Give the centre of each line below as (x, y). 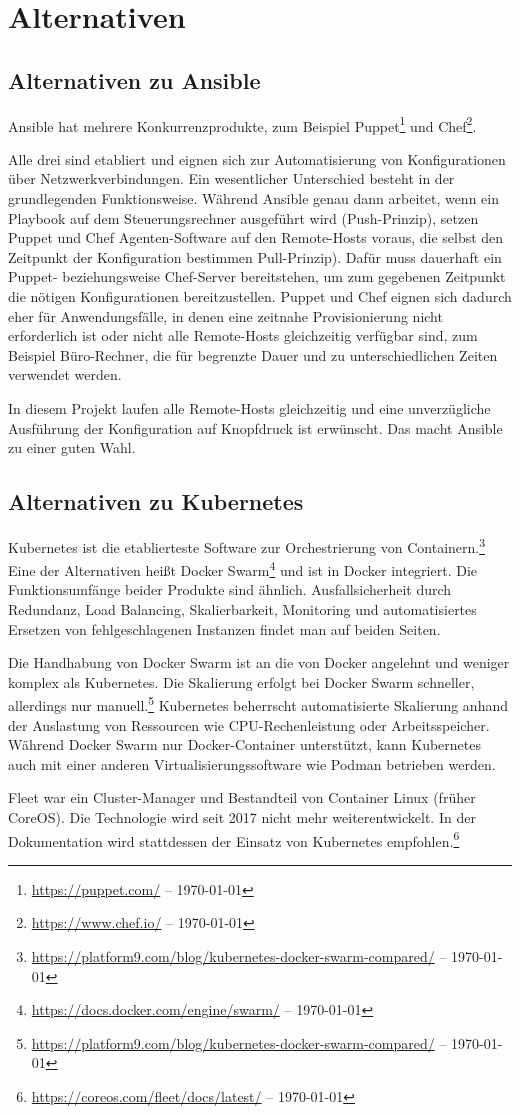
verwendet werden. (65, 374)
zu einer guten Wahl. (72, 447)
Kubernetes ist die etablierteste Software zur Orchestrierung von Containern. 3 (247, 545)
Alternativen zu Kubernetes (156, 501)
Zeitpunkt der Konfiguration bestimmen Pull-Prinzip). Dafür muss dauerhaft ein (255, 256)
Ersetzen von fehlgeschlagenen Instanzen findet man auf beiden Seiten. (224, 628)
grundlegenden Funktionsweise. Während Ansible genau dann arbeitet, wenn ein (253, 198)
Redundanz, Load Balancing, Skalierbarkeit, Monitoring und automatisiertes (242, 609)
